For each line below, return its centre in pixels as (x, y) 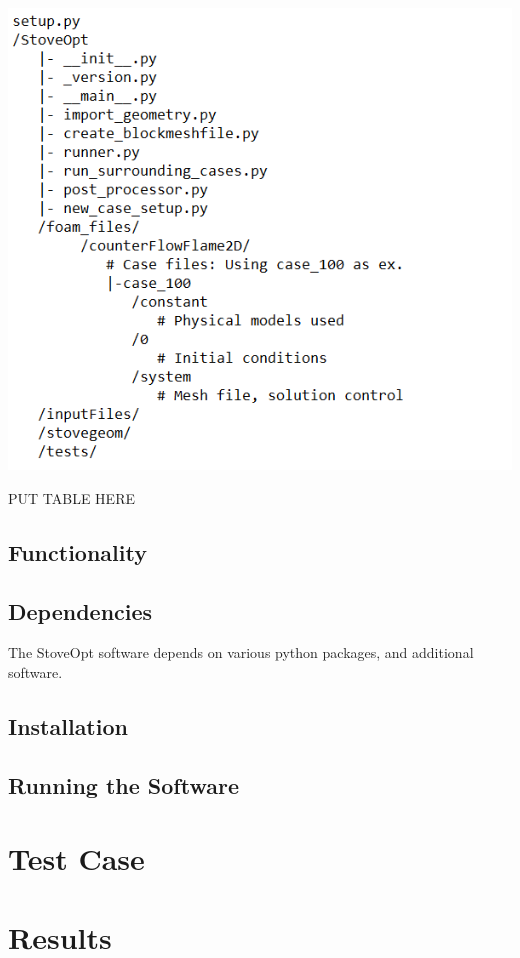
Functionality (77, 551)
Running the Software (123, 784)
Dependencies (80, 610)
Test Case (76, 858)
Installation (68, 726)
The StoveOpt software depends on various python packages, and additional (241, 652)
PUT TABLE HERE (71, 497)
